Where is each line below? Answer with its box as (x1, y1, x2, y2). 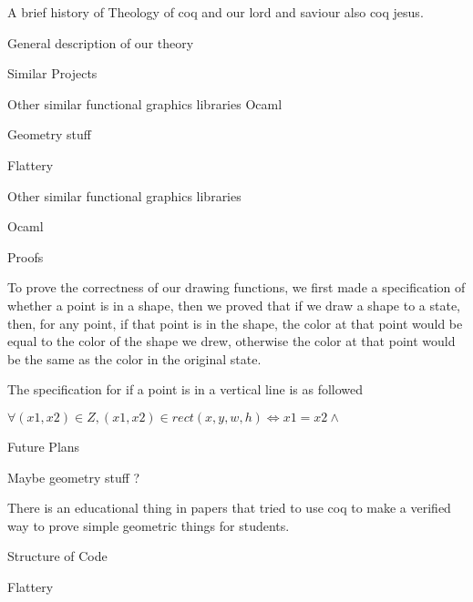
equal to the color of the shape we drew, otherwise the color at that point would (7, 332, 456, 351)
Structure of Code (7, 546, 108, 566)
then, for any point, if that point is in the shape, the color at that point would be (7, 313, 463, 332)
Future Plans (7, 436, 80, 455)
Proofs (7, 247, 44, 266)
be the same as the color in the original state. (7, 349, 262, 368)
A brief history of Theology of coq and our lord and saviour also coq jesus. (7, 3, 424, 21)
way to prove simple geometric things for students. (7, 515, 290, 535)
